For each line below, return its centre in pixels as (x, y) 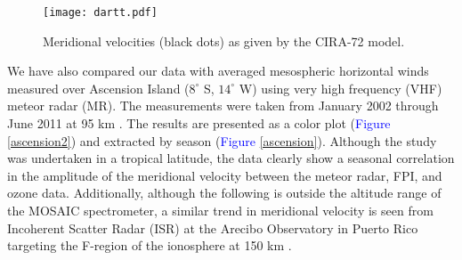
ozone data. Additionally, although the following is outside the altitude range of (224, 193)
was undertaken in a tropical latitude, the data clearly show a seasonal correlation (231, 158)
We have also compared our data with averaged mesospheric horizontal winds (218, 71)
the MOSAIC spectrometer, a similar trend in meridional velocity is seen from (220, 210)
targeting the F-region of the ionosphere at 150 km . (150, 245)
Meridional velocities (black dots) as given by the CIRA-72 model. (224, 41)
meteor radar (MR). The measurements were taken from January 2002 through (223, 106)
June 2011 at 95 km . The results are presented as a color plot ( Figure (199, 123)
